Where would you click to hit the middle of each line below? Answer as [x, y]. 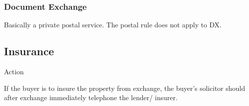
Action [14, 72]
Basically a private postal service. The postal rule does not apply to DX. [113, 25]
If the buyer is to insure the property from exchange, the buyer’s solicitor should [125, 88]
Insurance [29, 51]
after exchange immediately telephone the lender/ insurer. [91, 97]
